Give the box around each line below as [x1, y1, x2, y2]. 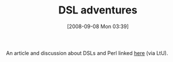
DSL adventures [58, 4, 138, 17]
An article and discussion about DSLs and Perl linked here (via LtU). [6, 49, 168, 56]
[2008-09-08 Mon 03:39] [66, 23, 129, 30]
